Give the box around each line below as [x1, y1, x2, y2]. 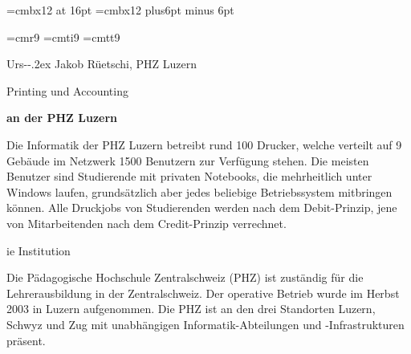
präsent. [6, 332, 46, 348]
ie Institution [6, 242, 71, 258]
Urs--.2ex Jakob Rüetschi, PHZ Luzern [6, 55, 197, 72]
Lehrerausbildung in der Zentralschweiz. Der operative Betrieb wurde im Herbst [6, 284, 400, 301]
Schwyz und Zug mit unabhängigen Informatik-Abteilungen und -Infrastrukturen [6, 315, 405, 332]
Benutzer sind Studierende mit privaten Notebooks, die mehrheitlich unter [6, 168, 372, 185]
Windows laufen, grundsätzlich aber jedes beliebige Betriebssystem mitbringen [6, 183, 393, 200]
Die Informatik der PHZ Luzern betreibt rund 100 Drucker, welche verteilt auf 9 [6, 136, 402, 153]
